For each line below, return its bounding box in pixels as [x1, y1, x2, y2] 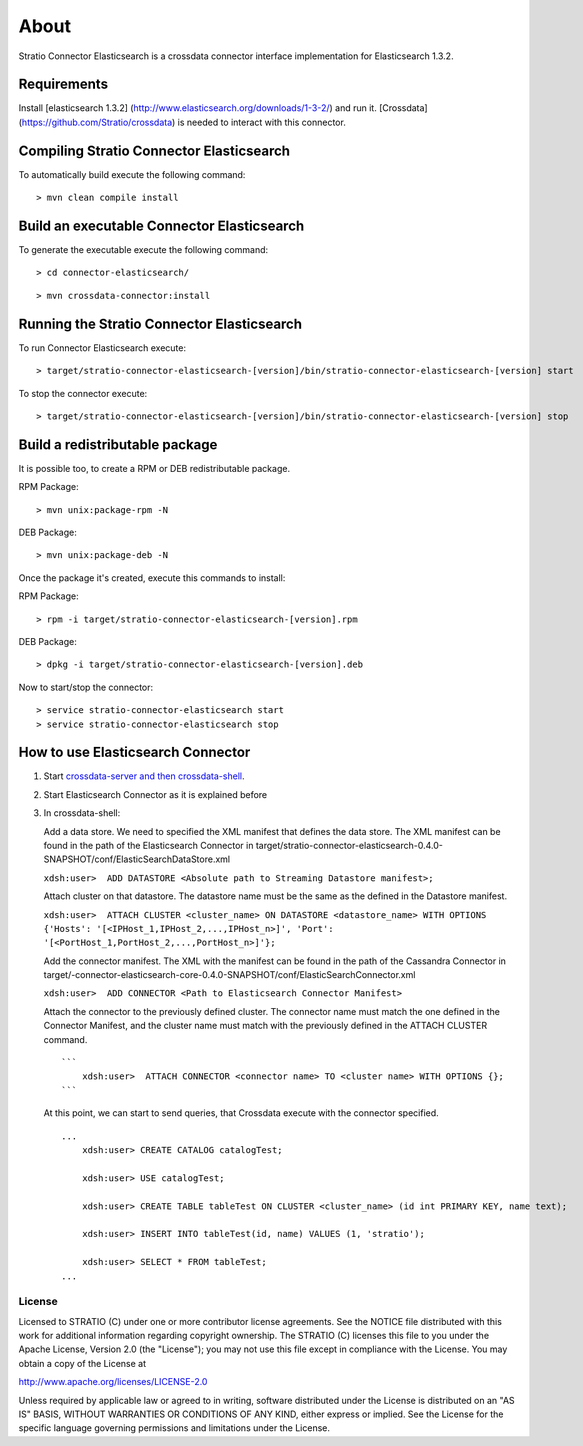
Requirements [18, 76, 109, 93]
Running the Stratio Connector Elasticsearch [18, 315, 303, 332]
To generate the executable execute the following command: [18, 244, 269, 256]
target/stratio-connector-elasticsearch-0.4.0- [255, 839, 444, 851]
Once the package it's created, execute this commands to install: [18, 571, 286, 584]
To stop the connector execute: [18, 387, 148, 399]
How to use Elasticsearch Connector [18, 744, 251, 761]
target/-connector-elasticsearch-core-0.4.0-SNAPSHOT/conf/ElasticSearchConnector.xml [43, 969, 416, 981]
